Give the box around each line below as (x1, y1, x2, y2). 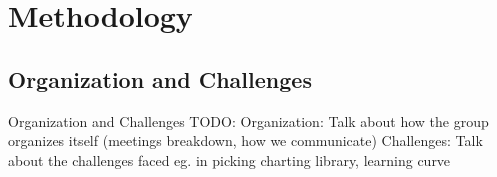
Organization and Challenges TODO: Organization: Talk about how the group (8, 110, 489, 131)
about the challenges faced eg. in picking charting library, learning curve (8, 149, 451, 170)
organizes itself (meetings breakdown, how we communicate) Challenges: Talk (8, 130, 483, 151)
